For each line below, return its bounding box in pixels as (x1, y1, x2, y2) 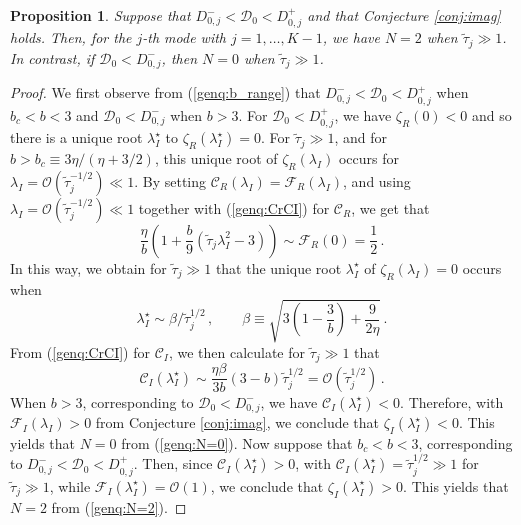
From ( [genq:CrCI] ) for (10, 341, 150, 362)
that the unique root (215, 257, 342, 278)
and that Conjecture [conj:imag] (307, 5, 501, 25)
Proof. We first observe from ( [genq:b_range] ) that (10, 82, 321, 103)
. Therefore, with (400, 391, 504, 412)
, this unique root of (154, 147, 278, 168)
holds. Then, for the (10, 27, 132, 48)
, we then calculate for (168, 341, 306, 362)
